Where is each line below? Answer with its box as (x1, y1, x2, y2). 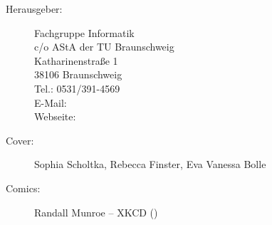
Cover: (6, 132, 34, 147)
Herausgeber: (6, 1, 63, 16)
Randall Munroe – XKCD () (34, 204, 158, 219)
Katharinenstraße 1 (34, 53, 118, 68)
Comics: (6, 180, 41, 195)
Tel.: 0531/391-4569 (34, 80, 120, 95)
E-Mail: (34, 95, 67, 110)
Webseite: (34, 109, 76, 124)
